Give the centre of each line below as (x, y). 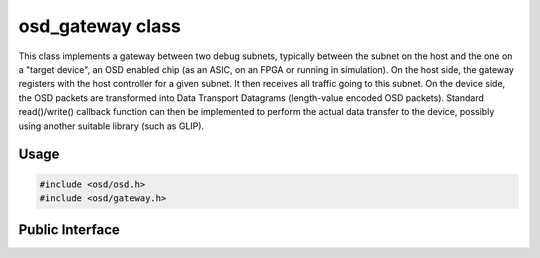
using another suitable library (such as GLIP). (111, 126)
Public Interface (69, 230)
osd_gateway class (100, 26)
